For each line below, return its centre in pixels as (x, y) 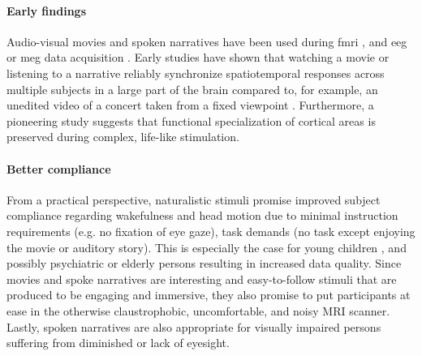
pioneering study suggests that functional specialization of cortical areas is (191, 120)
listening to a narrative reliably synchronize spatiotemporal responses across (196, 73)
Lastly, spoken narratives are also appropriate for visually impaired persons (194, 326)
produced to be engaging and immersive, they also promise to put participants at (209, 295)
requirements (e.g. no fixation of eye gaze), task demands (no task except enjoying (211, 231)
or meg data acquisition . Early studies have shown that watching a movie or (198, 57)
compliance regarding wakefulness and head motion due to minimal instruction (202, 215)
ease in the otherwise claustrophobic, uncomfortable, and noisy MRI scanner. (198, 310)
